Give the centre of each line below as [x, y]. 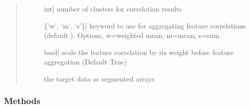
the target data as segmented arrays [99, 78]
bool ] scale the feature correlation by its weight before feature [139, 52]
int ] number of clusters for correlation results [113, 8]
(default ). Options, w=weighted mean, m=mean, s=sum [132, 35]
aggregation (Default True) [85, 62]
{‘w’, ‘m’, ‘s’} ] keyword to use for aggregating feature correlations [145, 25]
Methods [22, 101]
